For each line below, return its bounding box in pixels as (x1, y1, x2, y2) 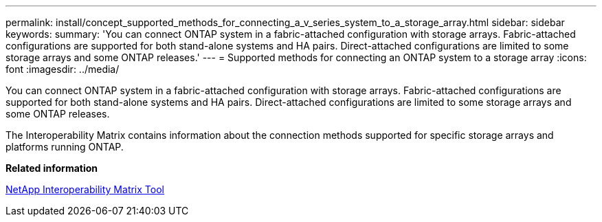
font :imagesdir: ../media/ (5, 63, 120, 75)
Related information (5, 162, 98, 174)
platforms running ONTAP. (5, 141, 124, 153)
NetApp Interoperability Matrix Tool (5, 184, 164, 195)
